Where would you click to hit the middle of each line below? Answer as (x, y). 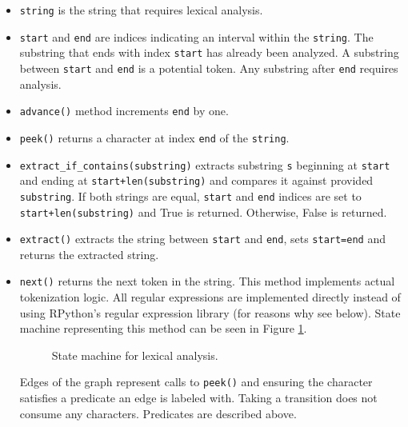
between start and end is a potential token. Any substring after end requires (209, 68)
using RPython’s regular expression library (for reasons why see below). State (210, 312)
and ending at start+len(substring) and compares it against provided (196, 180)
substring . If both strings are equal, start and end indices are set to (190, 196)
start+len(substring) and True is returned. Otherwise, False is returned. (203, 212)
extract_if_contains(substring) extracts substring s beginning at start (205, 164)
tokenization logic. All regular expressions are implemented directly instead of (210, 297)
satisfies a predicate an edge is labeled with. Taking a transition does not (198, 398)
